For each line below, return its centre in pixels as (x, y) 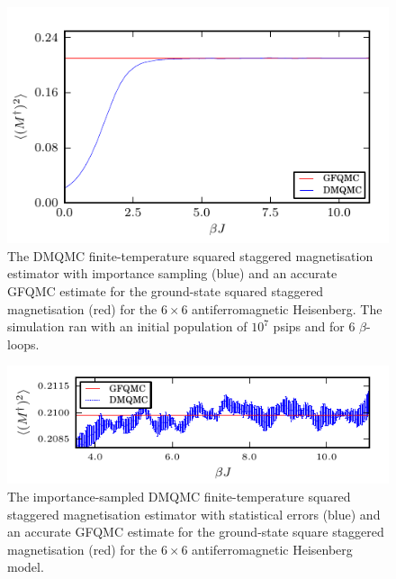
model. (26, 567)
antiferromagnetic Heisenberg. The (287, 308)
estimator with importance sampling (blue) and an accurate (172, 273)
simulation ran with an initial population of (127, 326)
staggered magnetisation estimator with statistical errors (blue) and (194, 514)
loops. (23, 344)
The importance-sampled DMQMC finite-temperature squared (179, 497)
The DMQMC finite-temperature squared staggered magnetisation (190, 255)
